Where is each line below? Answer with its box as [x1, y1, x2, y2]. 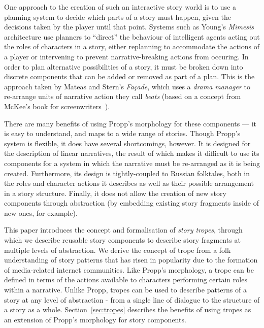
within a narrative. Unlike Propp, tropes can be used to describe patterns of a [4, 284, 247, 295]
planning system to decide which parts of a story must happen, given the [4, 11, 231, 22]
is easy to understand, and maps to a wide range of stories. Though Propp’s [4, 128, 241, 139]
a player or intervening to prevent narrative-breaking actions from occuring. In [4, 51, 249, 61]
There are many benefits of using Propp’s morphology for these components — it [4, 118, 256, 128]
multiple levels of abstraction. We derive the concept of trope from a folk [4, 244, 231, 255]
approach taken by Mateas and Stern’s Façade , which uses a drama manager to [4, 81, 250, 91]
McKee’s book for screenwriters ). [4, 101, 110, 111]
